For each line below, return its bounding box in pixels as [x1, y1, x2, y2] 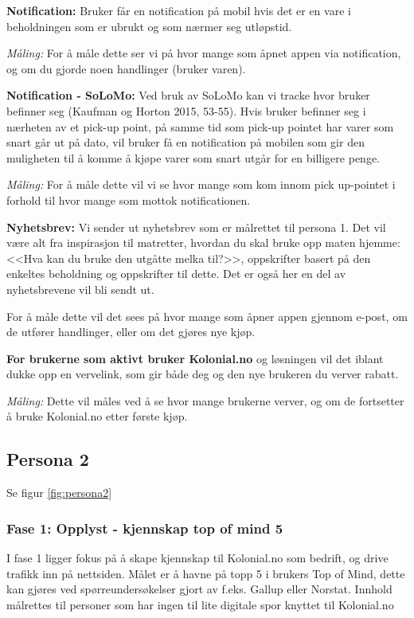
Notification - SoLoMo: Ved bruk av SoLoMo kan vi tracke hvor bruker [6, 87, 370, 104]
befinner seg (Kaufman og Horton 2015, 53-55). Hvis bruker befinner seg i [6, 102, 366, 119]
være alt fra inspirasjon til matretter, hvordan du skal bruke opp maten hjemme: [6, 234, 400, 251]
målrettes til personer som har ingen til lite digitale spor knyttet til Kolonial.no [6, 596, 394, 612]
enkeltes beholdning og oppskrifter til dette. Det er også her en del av [6, 265, 346, 282]
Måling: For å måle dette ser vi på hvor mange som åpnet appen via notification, [6, 45, 401, 61]
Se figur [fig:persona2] [6, 484, 112, 501]
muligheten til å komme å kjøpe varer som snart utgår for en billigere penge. [6, 149, 380, 166]
